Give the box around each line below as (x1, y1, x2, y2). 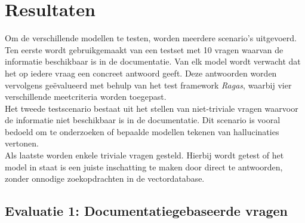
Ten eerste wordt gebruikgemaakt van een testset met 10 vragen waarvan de (5, 43, 284, 56)
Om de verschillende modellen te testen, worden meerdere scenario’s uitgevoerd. (5, 32, 297, 44)
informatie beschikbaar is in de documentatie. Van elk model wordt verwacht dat (5, 55, 301, 68)
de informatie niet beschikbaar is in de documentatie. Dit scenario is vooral (5, 114, 281, 126)
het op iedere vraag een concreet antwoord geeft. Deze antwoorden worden (5, 66, 277, 79)
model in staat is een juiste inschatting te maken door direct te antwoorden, (5, 160, 283, 173)
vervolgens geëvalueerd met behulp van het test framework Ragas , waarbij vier (5, 78, 292, 91)
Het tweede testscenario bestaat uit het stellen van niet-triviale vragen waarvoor (5, 102, 298, 114)
